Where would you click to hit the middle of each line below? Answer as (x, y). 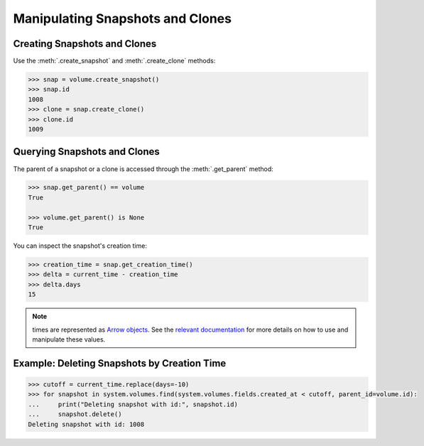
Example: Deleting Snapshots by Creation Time (120, 363)
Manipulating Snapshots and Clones (123, 18)
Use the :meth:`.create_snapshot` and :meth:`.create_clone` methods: (114, 61)
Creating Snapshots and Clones (85, 44)
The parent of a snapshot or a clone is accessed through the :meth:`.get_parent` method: (143, 169)
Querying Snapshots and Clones (86, 152)
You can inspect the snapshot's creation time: (80, 246)
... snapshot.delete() (75, 414)
